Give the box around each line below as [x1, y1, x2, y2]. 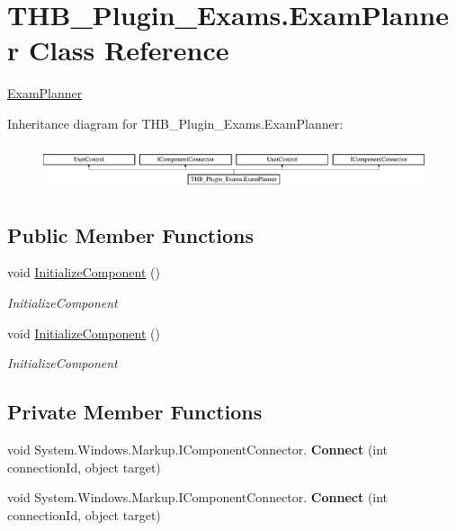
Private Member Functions [7, 398, 263, 426]
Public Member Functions [7, 220, 254, 248]
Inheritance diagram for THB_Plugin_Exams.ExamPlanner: [7, 113, 344, 132]
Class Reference [28, 31, 229, 68]
